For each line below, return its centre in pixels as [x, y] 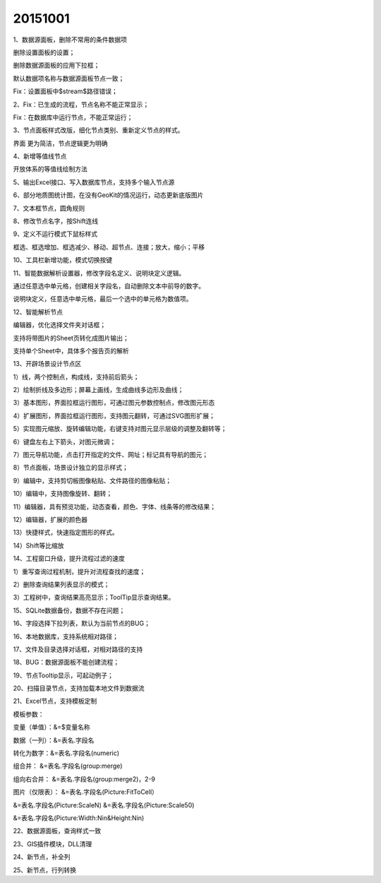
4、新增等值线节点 [40, 156]
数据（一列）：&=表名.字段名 [54, 740]
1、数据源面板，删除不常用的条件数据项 [70, 40]
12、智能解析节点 [38, 312]
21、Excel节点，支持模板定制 [55, 701]
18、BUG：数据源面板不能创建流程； [66, 662]
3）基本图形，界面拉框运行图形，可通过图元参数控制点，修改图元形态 [114, 403]
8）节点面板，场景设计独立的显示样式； [71, 468]
